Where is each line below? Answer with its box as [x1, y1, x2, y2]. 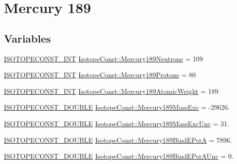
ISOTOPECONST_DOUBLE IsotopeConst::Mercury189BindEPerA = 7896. [4, 134, 232, 145]
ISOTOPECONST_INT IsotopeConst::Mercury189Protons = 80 [4, 70, 196, 80]
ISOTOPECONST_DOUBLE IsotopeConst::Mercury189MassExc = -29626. [4, 102, 230, 112]
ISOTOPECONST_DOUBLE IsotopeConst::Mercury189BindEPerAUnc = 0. [4, 151, 234, 161]
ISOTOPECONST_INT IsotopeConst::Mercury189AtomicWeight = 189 [4, 86, 219, 96]
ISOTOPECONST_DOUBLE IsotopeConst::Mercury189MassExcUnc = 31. [4, 118, 229, 128]
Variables [4, 30, 51, 45]
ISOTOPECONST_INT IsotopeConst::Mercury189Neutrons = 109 [4, 53, 203, 63]
